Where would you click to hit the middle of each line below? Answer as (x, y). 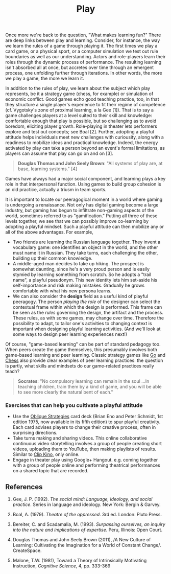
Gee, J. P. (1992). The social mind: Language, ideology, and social (82, 499)
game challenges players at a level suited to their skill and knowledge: (79, 116)
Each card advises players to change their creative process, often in (84, 427)
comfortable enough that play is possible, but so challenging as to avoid (81, 121)
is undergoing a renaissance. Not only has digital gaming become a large (82, 205)
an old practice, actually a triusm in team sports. (56, 190)
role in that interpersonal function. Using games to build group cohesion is (83, 184)
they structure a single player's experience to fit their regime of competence (86, 105)
